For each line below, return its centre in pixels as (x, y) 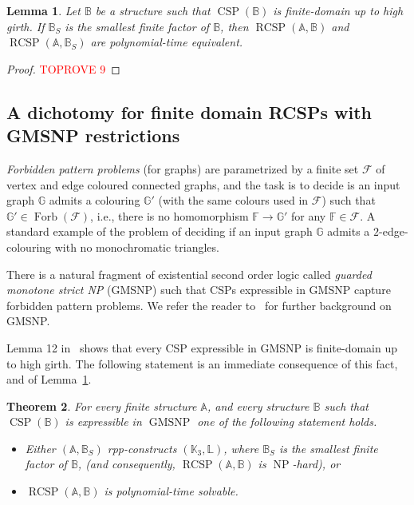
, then (235, 26)
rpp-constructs (142, 448)
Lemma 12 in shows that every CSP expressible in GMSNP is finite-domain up (202, 347)
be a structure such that (153, 10)
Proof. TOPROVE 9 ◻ (63, 68)
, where (241, 448)
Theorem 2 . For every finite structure (102, 406)
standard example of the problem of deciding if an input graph (160, 231)
